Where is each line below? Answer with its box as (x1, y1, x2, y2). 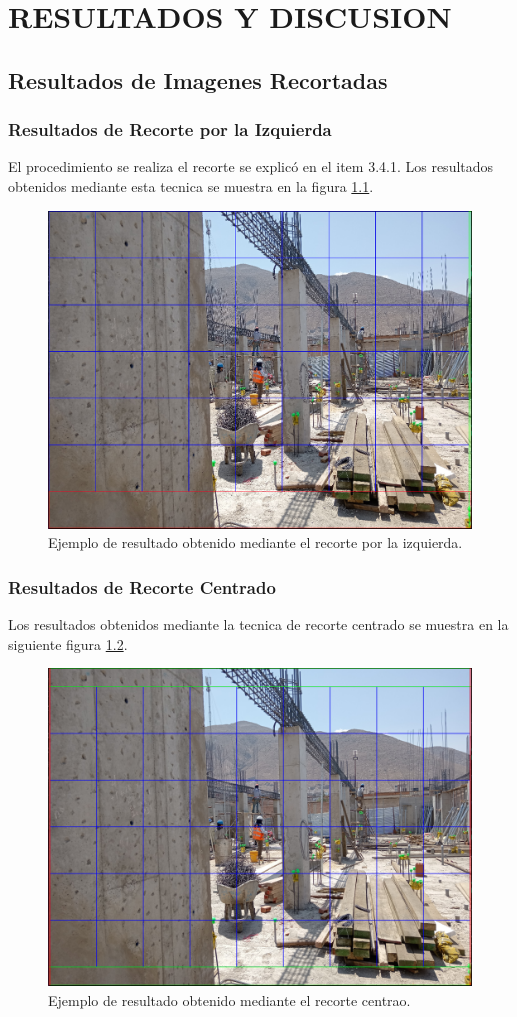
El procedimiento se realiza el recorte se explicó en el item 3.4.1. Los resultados (8, 156, 494, 177)
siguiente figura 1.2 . (8, 633, 128, 654)
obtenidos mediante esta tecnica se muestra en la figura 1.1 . (8, 175, 374, 196)
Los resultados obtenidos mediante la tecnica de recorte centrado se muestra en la (8, 613, 509, 634)
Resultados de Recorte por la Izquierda (8, 117, 332, 142)
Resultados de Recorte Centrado (8, 574, 276, 599)
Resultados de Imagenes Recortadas (8, 64, 388, 95)
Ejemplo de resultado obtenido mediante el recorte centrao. (48, 989, 411, 1010)
